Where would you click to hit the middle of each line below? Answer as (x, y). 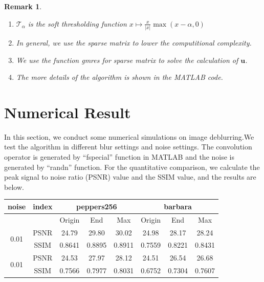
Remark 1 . (23, 6)
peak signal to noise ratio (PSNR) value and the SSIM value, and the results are (130, 177)
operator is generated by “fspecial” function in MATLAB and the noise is (119, 157)
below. (14, 187)
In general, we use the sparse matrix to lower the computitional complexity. (134, 42)
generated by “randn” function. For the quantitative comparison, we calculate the (132, 167)
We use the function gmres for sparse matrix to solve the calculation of (127, 60)
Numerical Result (68, 112)
